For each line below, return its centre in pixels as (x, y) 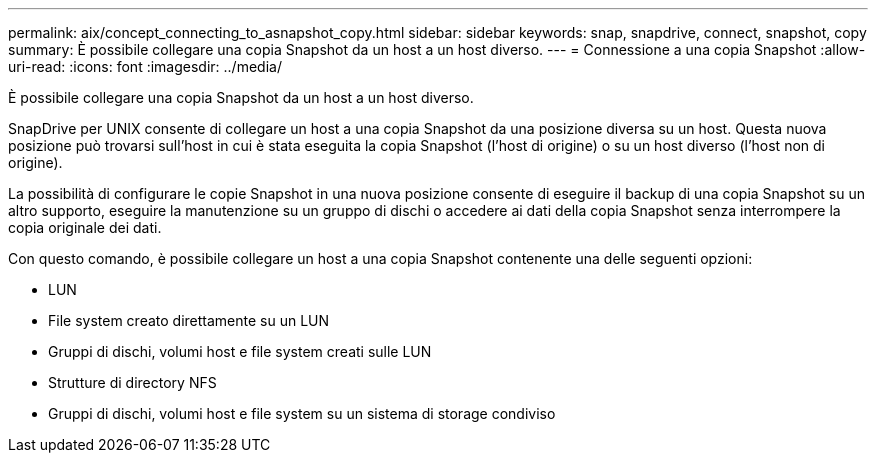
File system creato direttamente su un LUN (189, 320)
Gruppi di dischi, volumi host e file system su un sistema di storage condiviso (302, 413)
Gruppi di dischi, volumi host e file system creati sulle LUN (240, 351)
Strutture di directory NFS (132, 382)
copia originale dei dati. (85, 227)
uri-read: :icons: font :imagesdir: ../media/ (145, 66)
